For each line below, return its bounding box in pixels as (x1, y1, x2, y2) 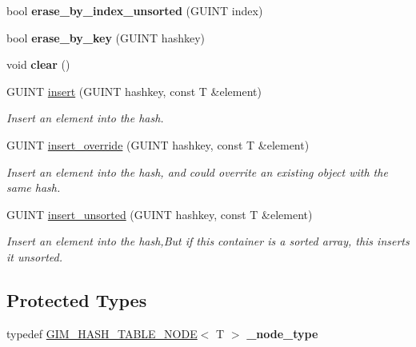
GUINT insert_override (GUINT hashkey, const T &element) (6, 136, 310, 153)
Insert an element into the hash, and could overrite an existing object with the (6, 163, 388, 180)
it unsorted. (6, 248, 62, 265)
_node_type (246, 325, 318, 341)
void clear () (6, 56, 70, 73)
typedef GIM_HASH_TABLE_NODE (6, 325, 198, 341)
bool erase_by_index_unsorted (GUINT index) (6, 2, 263, 18)
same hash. (6, 179, 61, 196)
